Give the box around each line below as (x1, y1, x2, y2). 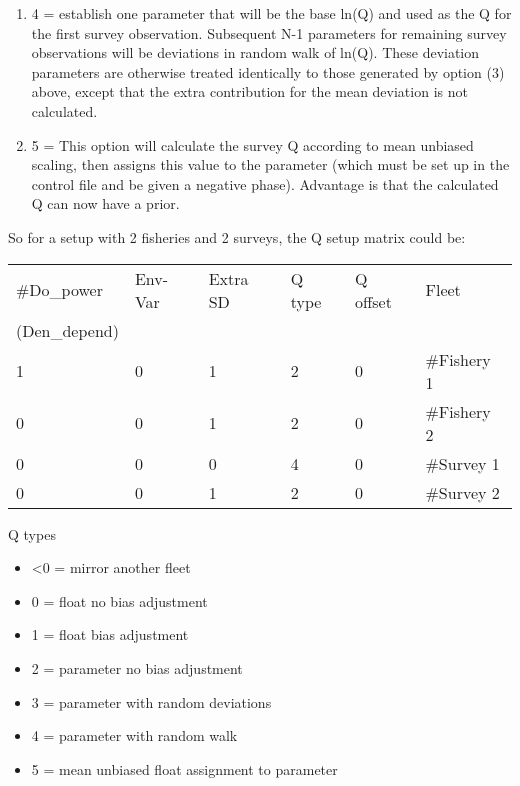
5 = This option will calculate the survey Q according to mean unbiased (31, 134, 474, 155)
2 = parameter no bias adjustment (31, 657, 243, 678)
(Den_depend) (16, 318, 119, 342)
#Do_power (16, 278, 103, 302)
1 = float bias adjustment (31, 624, 189, 645)
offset (354, 289, 392, 313)
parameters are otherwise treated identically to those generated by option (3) (31, 61, 505, 82)
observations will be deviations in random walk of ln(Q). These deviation (31, 42, 480, 63)
